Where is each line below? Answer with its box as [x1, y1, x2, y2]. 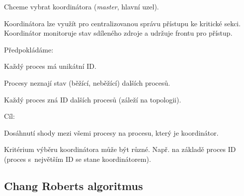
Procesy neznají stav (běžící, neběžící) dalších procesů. [4, 77, 170, 88]
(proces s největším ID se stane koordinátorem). [4, 153, 151, 164]
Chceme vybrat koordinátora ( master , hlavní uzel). [4, 1, 159, 11]
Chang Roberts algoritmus [4, 178, 143, 193]
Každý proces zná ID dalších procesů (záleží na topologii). [4, 94, 181, 104]
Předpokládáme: [4, 44, 54, 54]
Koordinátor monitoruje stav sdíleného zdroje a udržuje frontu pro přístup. [4, 28, 233, 38]
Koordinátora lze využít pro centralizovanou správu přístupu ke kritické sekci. [4, 18, 241, 28]
